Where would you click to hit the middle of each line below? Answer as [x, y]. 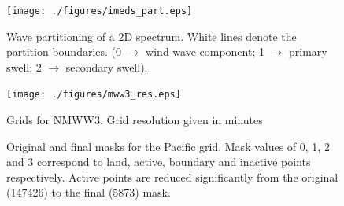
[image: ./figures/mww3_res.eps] [94, 95]
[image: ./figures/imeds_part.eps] [100, 11]
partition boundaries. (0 [64, 51]
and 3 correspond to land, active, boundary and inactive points [159, 162]
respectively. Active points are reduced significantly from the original [172, 177]
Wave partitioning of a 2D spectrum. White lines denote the [152, 36]
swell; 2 [24, 66]
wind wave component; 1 [205, 51]
